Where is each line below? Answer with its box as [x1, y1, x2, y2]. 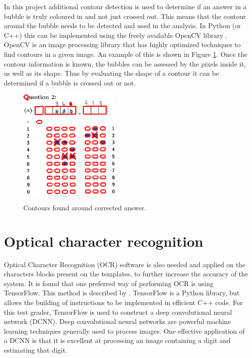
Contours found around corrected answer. [23, 202, 146, 212]
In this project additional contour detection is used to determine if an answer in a [4, 1, 247, 11]
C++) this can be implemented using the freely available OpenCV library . [4, 30, 228, 40]
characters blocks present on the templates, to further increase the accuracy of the [4, 269, 248, 279]
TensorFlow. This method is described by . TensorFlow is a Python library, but [4, 288, 240, 298]
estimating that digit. [4, 344, 67, 355]
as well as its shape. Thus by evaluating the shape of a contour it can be [4, 68, 219, 78]
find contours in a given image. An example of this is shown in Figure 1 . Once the [4, 49, 248, 59]
